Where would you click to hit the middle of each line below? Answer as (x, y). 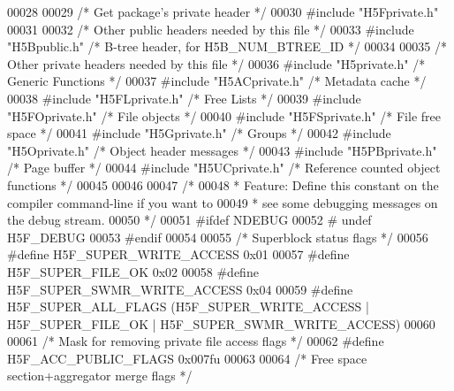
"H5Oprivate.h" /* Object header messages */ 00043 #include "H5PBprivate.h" (222, 150)
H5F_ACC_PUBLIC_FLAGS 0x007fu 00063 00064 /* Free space (187, 358)
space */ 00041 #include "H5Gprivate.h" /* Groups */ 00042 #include (199, 133)
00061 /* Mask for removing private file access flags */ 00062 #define (196, 341)
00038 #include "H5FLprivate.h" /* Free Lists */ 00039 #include (184, 98)
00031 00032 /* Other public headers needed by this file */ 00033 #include (211, 29)
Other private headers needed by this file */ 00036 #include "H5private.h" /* (216, 63)
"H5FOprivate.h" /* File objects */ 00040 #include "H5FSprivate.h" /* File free (224, 115)
